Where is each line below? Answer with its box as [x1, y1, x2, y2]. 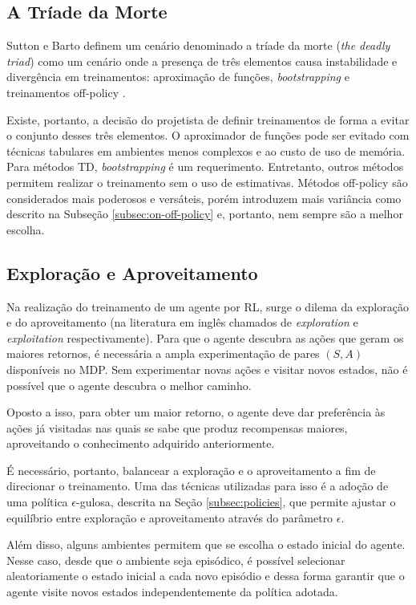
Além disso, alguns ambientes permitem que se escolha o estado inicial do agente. [6, 536, 406, 553]
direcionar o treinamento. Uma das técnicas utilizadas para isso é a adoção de [6, 477, 389, 494]
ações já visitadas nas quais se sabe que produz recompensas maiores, [6, 419, 348, 436]
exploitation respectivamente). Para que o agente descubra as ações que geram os [6, 329, 404, 346]
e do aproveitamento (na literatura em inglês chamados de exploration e [6, 314, 358, 331]
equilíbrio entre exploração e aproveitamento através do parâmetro [6, 509, 333, 526]
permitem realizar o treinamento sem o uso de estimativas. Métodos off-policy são [6, 173, 408, 190]
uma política [6, 493, 68, 510]
